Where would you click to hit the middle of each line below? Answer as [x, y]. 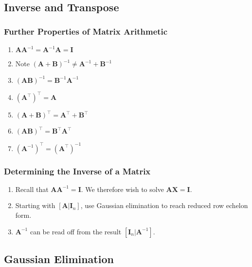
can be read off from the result [76, 231]
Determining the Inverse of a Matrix [77, 171]
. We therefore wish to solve [122, 189]
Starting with [35, 205]
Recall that [32, 189]
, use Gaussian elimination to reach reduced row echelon [164, 205]
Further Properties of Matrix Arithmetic [86, 31]
